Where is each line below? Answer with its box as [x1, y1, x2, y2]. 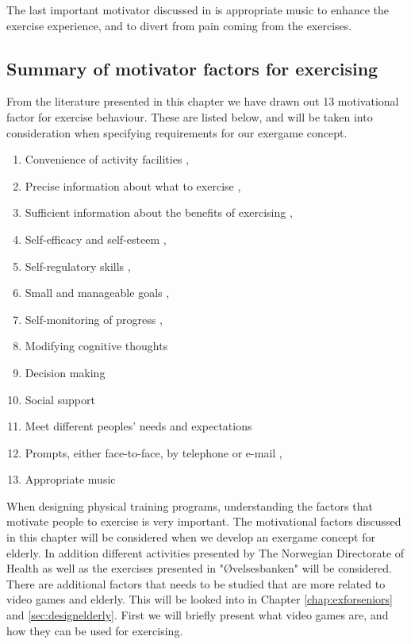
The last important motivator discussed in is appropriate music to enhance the [6, 2, 390, 17]
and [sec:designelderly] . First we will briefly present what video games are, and [6, 607, 389, 623]
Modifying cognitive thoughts [25, 337, 168, 354]
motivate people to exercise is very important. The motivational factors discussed [6, 513, 401, 530]
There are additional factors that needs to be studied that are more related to [6, 575, 386, 592]
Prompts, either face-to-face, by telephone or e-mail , [25, 444, 282, 461]
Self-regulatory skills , [25, 257, 131, 274]
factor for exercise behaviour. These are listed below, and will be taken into [6, 108, 373, 125]
